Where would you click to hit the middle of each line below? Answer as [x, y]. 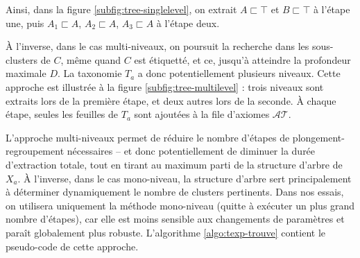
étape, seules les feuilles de [62, 114]
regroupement [35, 151]
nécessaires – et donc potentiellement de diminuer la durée [191, 151]
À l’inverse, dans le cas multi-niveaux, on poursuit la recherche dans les [157, 46]
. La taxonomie [89, 73]
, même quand [91, 59]
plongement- [318, 137]
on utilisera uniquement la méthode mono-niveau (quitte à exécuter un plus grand [180, 205]
